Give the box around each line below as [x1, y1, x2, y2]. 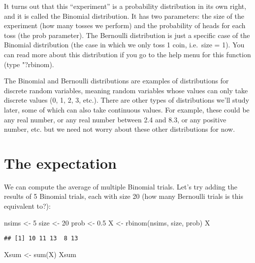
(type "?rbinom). [4, 59, 54, 69]
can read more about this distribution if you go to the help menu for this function [4, 49, 251, 59]
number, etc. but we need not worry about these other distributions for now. [4, 124, 235, 134]
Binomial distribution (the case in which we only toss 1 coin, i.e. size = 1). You [4, 39, 245, 50]
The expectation [4, 152, 117, 173]
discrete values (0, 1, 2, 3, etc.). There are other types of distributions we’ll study [4, 95, 250, 105]
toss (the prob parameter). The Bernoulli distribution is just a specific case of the [4, 30, 250, 40]
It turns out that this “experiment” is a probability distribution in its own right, [4, 1, 247, 11]
